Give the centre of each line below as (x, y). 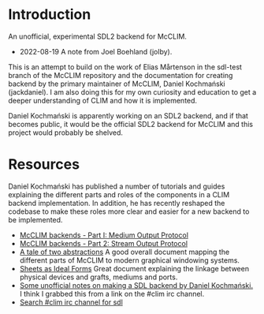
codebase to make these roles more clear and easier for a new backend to (129, 211)
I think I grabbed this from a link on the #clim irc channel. (112, 293)
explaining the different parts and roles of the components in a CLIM (119, 194)
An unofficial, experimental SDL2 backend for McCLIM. (98, 36)
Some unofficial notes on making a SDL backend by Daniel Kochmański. (136, 285)
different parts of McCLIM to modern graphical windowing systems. (130, 260)
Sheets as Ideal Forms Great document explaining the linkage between (134, 268)
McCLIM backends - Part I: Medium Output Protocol (104, 235)
